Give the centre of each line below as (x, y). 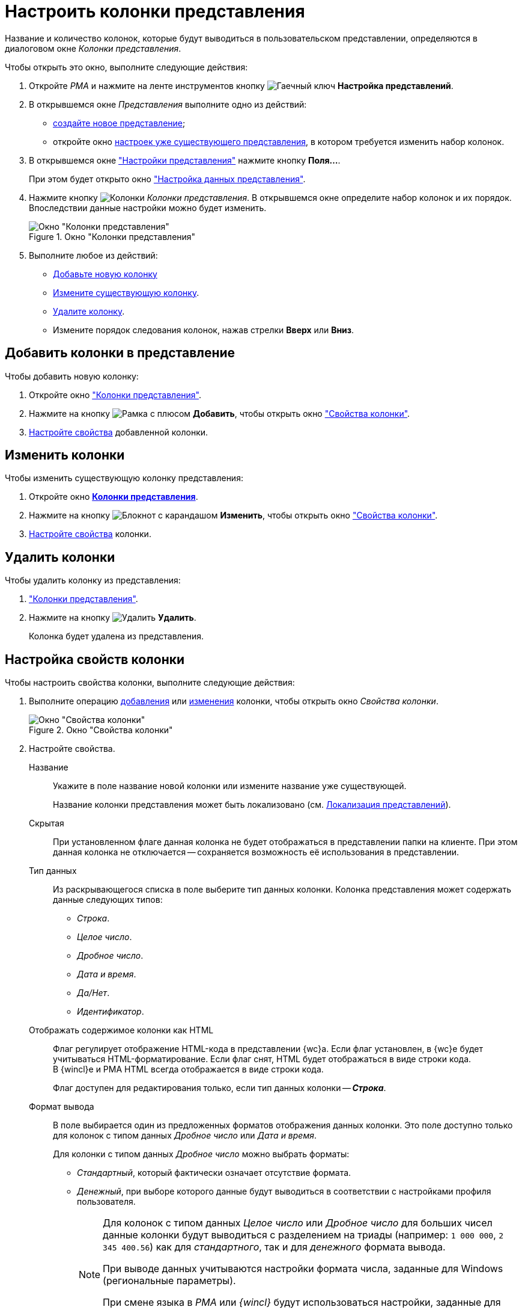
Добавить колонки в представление (120, 353)
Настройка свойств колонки (95, 659)
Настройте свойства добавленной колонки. (119, 432)
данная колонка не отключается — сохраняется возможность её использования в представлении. (256, 852)
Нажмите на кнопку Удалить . (113, 618)
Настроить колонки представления (155, 11)
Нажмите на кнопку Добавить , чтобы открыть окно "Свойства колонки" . (220, 413)
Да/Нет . (93, 993)
